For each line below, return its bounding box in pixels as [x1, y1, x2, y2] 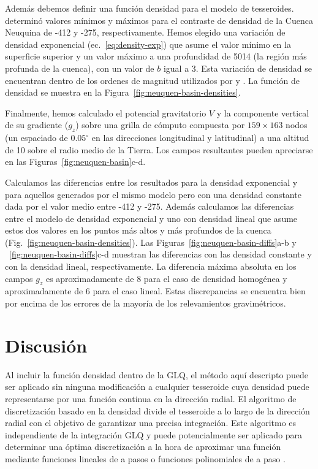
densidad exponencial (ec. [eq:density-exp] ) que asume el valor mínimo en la [5, 37, 291, 50]
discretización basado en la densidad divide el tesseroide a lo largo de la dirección [5, 404, 310, 417]
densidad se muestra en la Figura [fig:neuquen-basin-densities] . [5, 86, 241, 99]
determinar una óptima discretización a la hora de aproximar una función [5, 440, 281, 453]
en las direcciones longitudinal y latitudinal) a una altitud [91, 131, 309, 144]
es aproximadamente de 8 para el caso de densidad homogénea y [45, 272, 287, 284]
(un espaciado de [5, 131, 68, 144]
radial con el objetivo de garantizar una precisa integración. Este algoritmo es [5, 416, 297, 429]
